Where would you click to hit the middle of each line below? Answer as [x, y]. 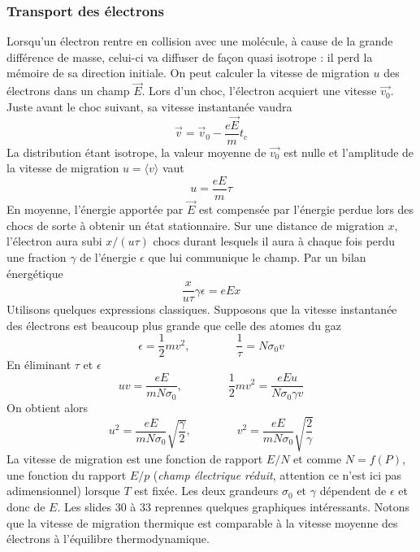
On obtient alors [48, 408]
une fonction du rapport [67, 474]
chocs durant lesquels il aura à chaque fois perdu [274, 241]
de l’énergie [108, 256]
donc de [26, 507]
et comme [318, 459]
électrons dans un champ [68, 91]
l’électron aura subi [54, 241]
